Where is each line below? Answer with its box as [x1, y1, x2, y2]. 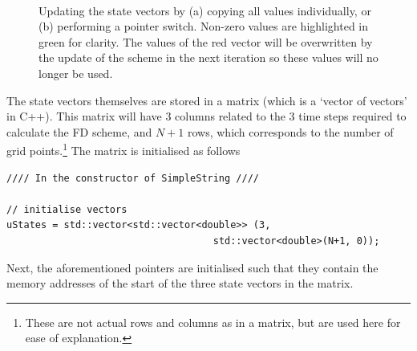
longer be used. [38, 64, 113, 81]
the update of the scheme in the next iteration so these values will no [38, 49, 379, 66]
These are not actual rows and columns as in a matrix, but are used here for [25, 313, 401, 330]
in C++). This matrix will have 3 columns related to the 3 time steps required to [6, 108, 407, 124]
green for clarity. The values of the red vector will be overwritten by [38, 33, 373, 50]
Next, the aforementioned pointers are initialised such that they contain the [6, 259, 379, 275]
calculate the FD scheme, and [6, 123, 152, 140]
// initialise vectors [6, 203, 128, 215]
